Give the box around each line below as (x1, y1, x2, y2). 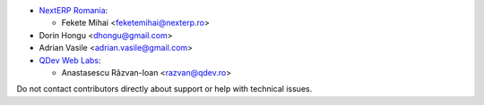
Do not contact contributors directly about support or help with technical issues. (16, 84, 313, 94)
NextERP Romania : (39, 5, 108, 15)
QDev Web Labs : (39, 54, 102, 66)
